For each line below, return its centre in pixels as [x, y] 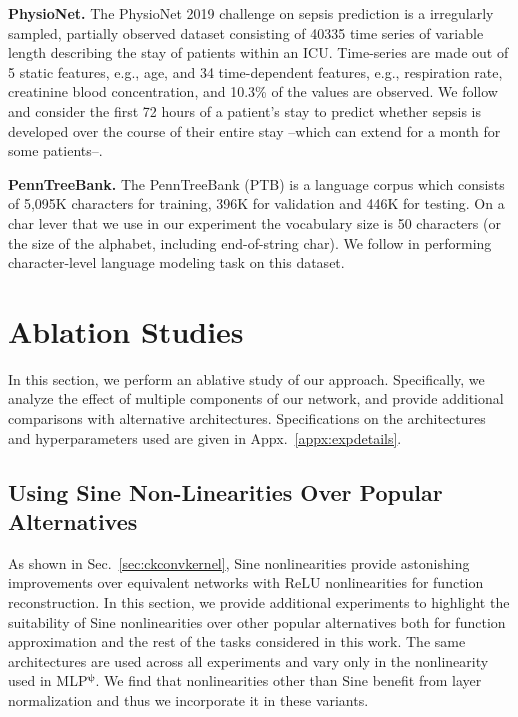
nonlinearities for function [404, 582]
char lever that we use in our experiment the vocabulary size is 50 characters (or [254, 222]
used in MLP [48, 680]
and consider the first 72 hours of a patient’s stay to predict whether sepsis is [244, 110]
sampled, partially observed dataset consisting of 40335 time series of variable [246, 32]
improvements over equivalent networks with [144, 582]
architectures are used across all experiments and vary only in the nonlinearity [248, 660]
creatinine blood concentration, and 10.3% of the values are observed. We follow [253, 91]
